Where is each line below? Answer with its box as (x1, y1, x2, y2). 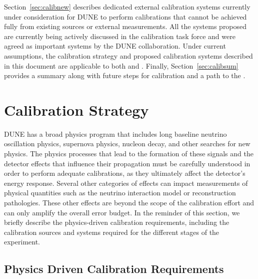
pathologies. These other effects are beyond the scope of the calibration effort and (4, 197, 254, 208)
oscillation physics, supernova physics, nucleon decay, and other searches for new (4, 138, 250, 149)
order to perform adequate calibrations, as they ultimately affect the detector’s (4, 168, 245, 178)
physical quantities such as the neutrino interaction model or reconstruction (4, 187, 236, 198)
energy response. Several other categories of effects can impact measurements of (4, 177, 248, 188)
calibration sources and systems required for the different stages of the (4, 226, 219, 237)
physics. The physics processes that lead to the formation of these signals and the (4, 148, 253, 159)
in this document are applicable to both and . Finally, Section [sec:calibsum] (4, 60, 238, 71)
